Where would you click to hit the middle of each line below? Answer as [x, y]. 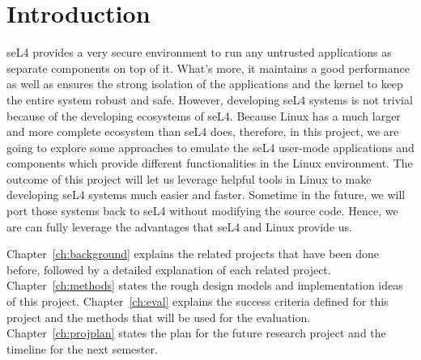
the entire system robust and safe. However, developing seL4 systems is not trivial [210, 99]
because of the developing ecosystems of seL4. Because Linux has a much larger [204, 115]
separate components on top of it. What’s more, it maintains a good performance [208, 68]
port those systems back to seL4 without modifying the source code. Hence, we [202, 211]
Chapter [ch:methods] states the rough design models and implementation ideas [205, 285]
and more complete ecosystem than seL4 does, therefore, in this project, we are [203, 131]
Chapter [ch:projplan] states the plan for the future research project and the [196, 333]
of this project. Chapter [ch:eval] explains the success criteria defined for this [198, 301]
